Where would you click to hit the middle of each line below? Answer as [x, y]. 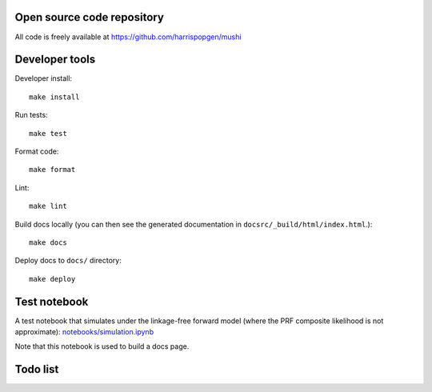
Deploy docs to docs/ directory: [68, 261]
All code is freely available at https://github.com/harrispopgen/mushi [128, 37]
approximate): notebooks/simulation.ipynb [84, 332]
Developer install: [43, 78]
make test [48, 133]
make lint [48, 206]
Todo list [37, 369]
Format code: [37, 151]
